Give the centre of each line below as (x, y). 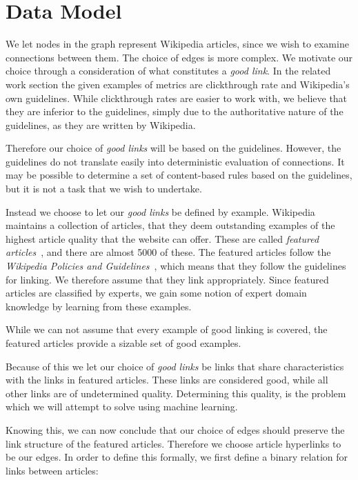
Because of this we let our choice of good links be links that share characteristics (175, 366)
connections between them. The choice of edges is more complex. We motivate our (179, 57)
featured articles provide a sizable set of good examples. (123, 343)
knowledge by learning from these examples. (99, 306)
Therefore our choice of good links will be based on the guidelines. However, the (173, 148)
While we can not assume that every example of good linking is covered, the (167, 329)
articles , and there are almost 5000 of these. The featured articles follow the (168, 252)
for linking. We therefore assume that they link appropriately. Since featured (167, 279)
